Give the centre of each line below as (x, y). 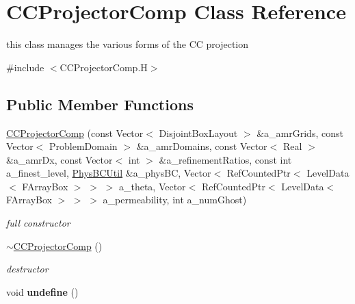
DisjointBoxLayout (198, 132)
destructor (27, 269)
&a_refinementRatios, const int (225, 159)
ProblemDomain (83, 146)
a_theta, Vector (152, 186)
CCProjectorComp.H (104, 67)
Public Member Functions (100, 104)
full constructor (38, 223)
